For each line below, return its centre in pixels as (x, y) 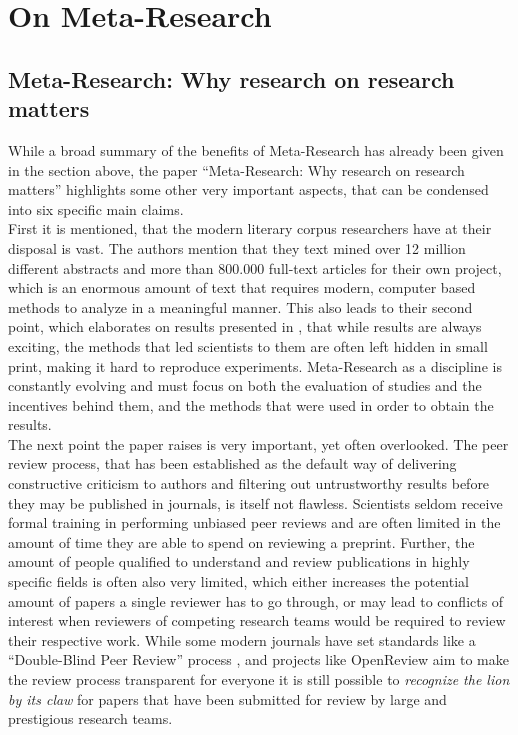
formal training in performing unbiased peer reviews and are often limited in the (254, 522)
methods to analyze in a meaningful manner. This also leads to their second (240, 306)
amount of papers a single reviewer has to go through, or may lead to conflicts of (256, 600)
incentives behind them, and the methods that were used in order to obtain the (251, 404)
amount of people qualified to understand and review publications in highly (239, 561)
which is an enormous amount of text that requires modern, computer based (242, 287)
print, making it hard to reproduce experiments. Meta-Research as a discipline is (255, 365)
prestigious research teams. (90, 718)
